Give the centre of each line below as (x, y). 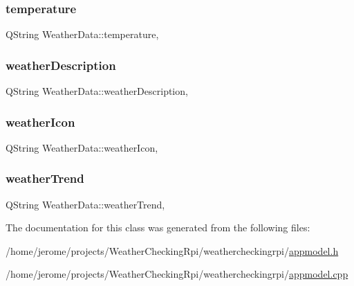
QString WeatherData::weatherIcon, (82, 147)
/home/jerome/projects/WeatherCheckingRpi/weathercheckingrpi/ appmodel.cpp (177, 274)
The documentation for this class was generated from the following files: (158, 227)
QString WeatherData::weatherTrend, (85, 204)
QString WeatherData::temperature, (82, 34)
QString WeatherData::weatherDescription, (97, 91)
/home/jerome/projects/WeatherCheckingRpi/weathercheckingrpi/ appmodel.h (172, 250)
